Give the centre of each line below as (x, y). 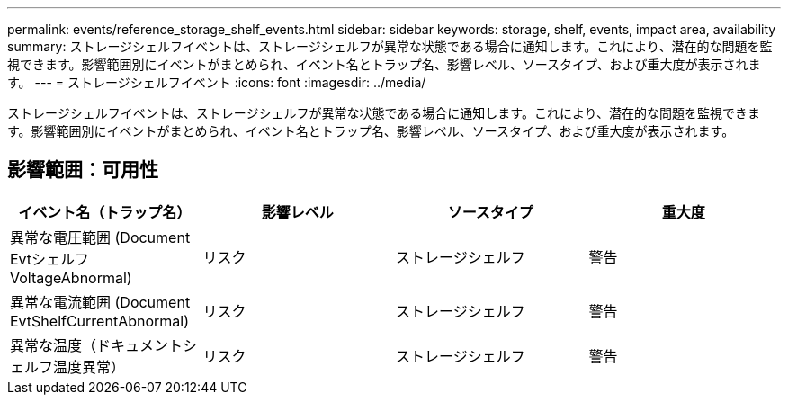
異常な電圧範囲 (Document (100, 237)
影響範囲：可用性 (83, 170)
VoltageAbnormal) (71, 277)
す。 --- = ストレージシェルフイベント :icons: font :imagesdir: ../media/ (217, 82)
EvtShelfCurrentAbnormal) (99, 321)
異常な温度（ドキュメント (97, 345)
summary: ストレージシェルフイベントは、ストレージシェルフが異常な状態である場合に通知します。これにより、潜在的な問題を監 (390, 46)
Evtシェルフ (50, 259)
